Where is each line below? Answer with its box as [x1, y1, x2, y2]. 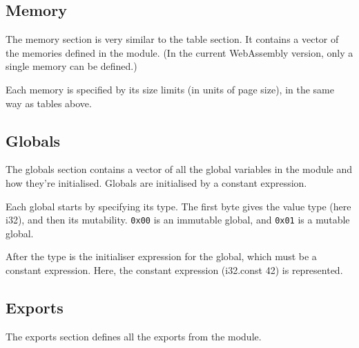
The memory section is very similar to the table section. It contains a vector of [6, 32, 339, 46]
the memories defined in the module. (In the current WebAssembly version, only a [6, 45, 353, 59]
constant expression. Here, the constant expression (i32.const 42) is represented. [6, 263, 343, 277]
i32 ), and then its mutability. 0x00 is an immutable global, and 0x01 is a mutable [6, 212, 350, 227]
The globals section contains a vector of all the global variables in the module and [6, 162, 353, 176]
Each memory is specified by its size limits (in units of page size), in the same [6, 82, 334, 96]
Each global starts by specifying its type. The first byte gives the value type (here [6, 199, 351, 213]
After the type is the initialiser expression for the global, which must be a [6, 249, 317, 264]
